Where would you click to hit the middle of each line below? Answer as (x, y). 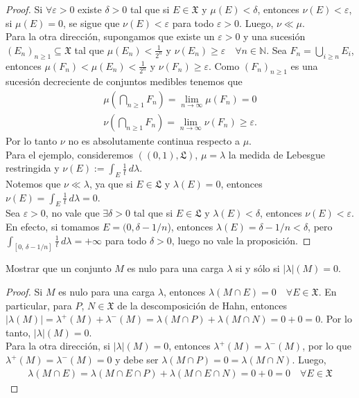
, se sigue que (91, 22)
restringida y (33, 168)
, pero (320, 226)
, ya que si (111, 184)
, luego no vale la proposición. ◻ (241, 240)
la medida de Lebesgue (277, 154)
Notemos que (33, 184)
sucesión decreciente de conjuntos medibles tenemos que (124, 81)
